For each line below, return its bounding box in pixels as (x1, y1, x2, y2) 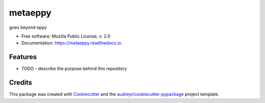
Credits (9, 79, 32, 87)
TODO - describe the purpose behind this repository (21, 66, 127, 72)
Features (9, 53, 37, 61)
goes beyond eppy (9, 24, 47, 30)
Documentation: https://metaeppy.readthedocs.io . (21, 40, 123, 46)
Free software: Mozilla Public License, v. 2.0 (21, 33, 110, 39)
